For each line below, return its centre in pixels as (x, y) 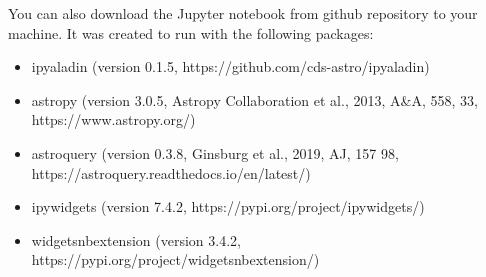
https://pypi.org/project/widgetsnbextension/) (175, 259)
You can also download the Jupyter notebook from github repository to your (243, 13)
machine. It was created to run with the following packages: (191, 32)
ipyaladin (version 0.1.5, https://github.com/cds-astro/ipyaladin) (230, 66)
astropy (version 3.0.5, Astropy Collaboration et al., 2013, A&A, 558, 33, (254, 99)
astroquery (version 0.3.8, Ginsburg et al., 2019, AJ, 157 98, (215, 152)
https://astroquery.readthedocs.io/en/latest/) (171, 172)
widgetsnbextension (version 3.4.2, (136, 239)
